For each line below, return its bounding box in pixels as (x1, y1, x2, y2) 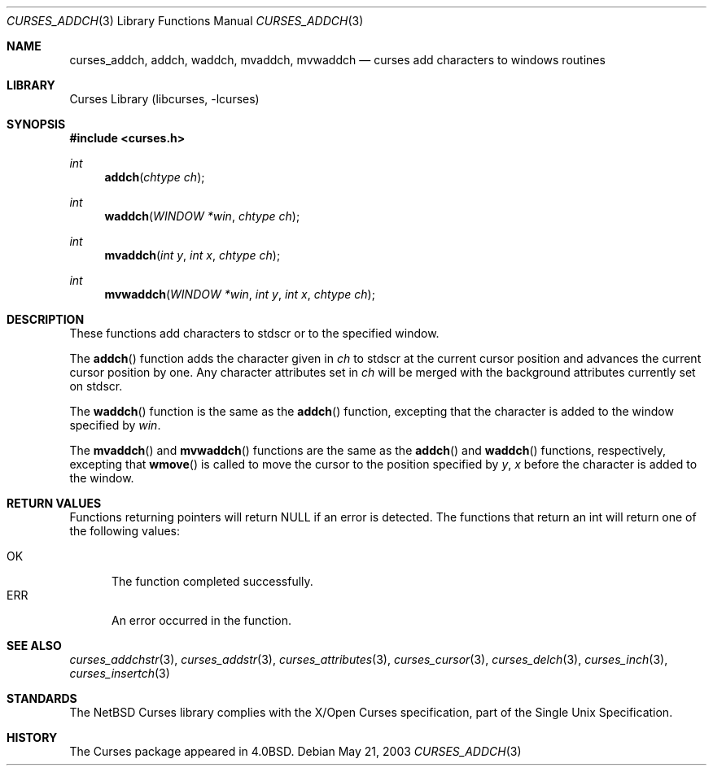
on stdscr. (69, 379, 123, 393)
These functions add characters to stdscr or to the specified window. (69, 326, 440, 340)
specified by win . (69, 418, 161, 432)
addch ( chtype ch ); (104, 170, 205, 184)
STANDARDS (7, 691, 77, 705)
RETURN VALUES (7, 496, 102, 510)
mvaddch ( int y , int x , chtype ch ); (104, 248, 281, 262)
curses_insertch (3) (69, 666, 170, 680)
